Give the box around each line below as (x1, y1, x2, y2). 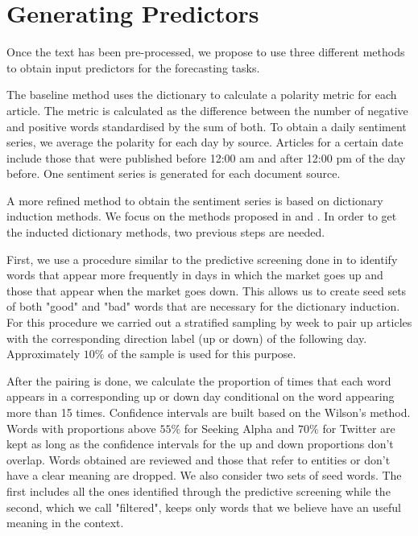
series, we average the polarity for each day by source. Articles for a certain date (6, 134, 404, 150)
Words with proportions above (6, 419, 156, 436)
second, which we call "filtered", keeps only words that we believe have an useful (6, 498, 401, 515)
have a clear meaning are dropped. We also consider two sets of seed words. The (6, 467, 402, 484)
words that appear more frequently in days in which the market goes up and (6, 266, 383, 283)
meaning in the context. (6, 514, 124, 531)
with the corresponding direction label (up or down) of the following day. (6, 329, 367, 346)
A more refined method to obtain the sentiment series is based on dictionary (6, 192, 383, 208)
